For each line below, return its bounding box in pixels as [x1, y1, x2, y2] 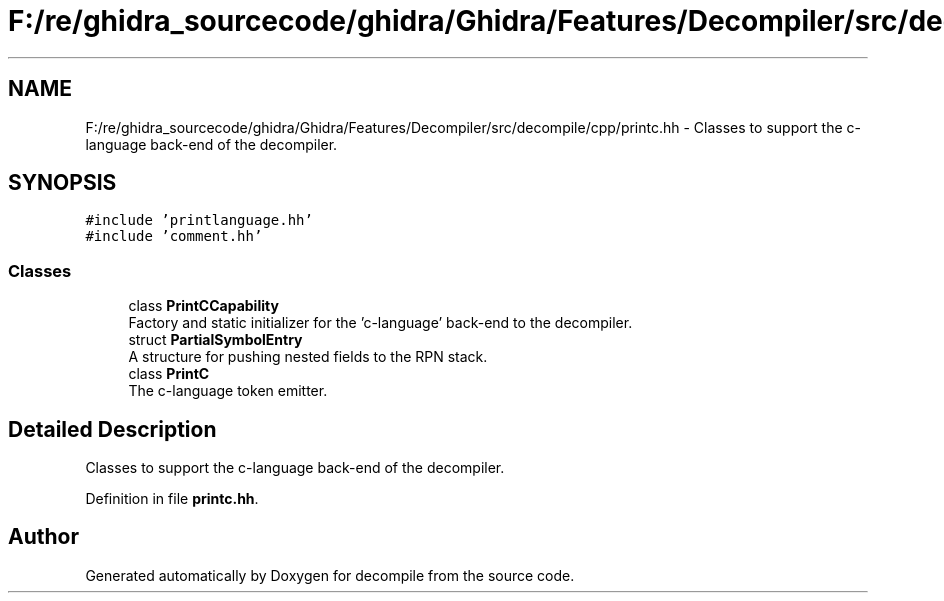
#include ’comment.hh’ [85, 228, 263, 245]
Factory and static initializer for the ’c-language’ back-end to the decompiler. [128, 314, 633, 332]
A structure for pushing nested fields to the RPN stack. [128, 348, 488, 366]
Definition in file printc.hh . [85, 490, 259, 508]
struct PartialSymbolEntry [128, 331, 303, 349]
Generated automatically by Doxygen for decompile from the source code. [85, 566, 575, 584]
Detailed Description [8, 416, 217, 442]
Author [8, 524, 79, 550]
